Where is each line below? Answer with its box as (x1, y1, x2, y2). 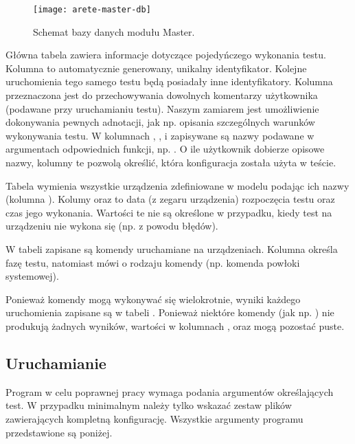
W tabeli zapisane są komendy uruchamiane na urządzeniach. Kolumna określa (5, 241, 338, 256)
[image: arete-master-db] (33, 5, 151, 14)
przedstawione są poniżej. (5, 425, 113, 439)
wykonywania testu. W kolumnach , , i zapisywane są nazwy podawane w (5, 128, 314, 142)
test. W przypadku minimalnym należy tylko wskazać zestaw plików (5, 398, 292, 412)
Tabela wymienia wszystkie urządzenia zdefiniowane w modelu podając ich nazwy (5, 178, 350, 192)
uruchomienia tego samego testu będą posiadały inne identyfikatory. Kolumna (5, 74, 333, 89)
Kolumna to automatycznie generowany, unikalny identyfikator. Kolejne (5, 60, 307, 75)
